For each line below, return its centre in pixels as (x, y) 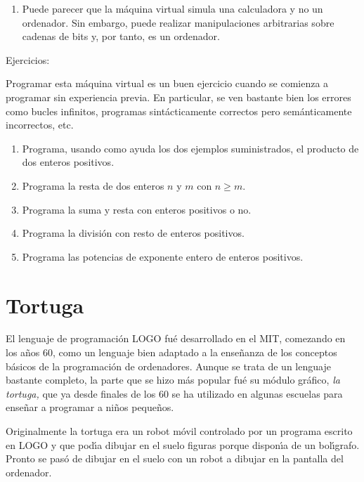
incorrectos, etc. (40, 125)
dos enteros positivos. (68, 162)
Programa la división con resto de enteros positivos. (133, 233)
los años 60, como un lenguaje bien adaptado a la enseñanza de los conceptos (171, 352)
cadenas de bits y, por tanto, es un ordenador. (121, 36)
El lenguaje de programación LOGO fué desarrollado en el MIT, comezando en (176, 338)
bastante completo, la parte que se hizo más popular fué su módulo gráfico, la (173, 380)
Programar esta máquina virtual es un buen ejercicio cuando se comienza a (167, 83)
